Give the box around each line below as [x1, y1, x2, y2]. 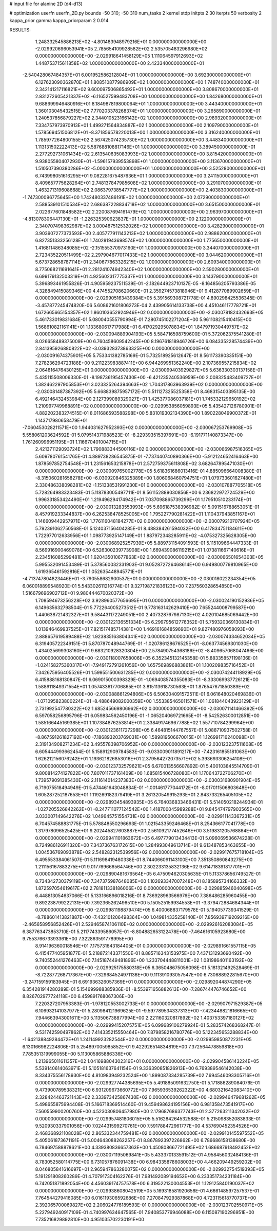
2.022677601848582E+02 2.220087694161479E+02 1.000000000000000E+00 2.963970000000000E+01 [35, 208, 263, 215]
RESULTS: [9, 27, 31, 33]
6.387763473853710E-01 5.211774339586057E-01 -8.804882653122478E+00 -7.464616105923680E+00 [22, 929, 246, 935]
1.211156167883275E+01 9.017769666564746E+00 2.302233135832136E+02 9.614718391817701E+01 [35, 864, 250, 870]
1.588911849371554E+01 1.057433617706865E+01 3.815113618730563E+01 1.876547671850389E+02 [35, 684, 250, 690]
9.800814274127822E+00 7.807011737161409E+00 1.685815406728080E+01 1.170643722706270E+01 [35, 770, 252, 776]
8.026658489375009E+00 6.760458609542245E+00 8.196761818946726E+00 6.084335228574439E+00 [35, 338, 262, 344]
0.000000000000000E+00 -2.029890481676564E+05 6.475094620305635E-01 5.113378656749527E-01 [35, 871, 261, 877]
